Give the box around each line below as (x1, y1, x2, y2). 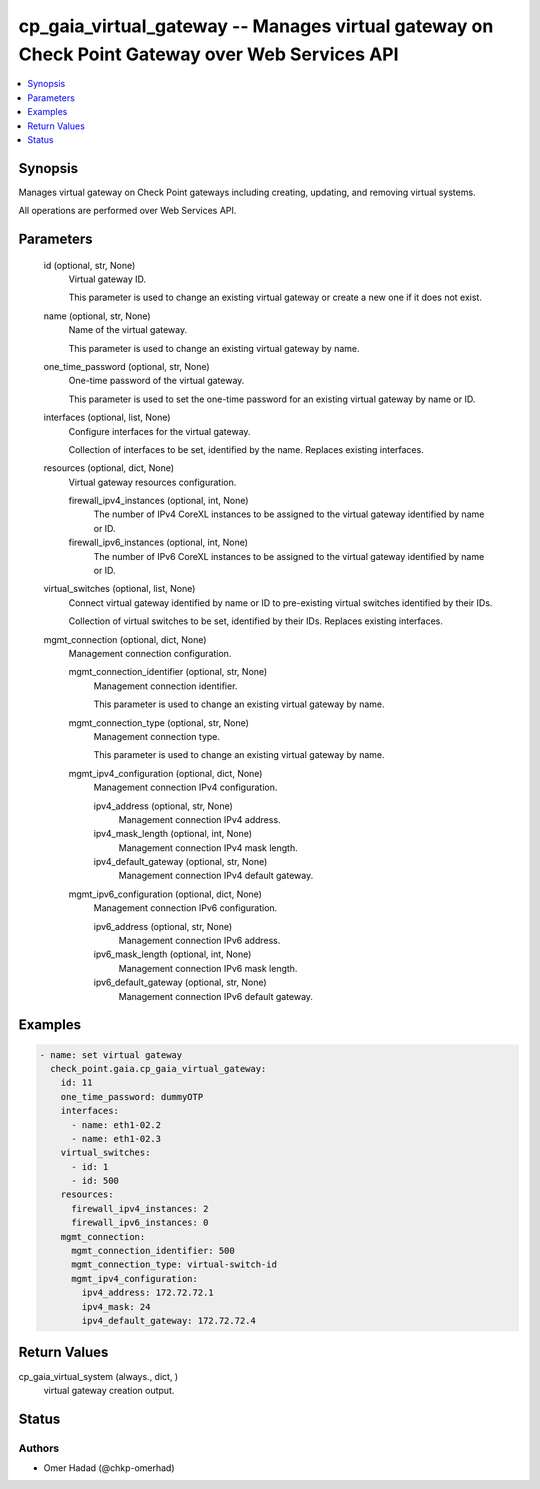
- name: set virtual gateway (39, 1049, 183, 1060)
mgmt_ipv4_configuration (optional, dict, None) (68, 767, 263, 779)
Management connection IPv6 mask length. (118, 962, 298, 974)
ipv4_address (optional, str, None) (93, 800, 234, 812)
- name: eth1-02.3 (71, 1133, 162, 1144)
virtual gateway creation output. (43, 1384, 175, 1396)
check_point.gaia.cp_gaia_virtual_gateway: (50, 1063, 267, 1074)
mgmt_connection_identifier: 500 (71, 1245, 235, 1257)
